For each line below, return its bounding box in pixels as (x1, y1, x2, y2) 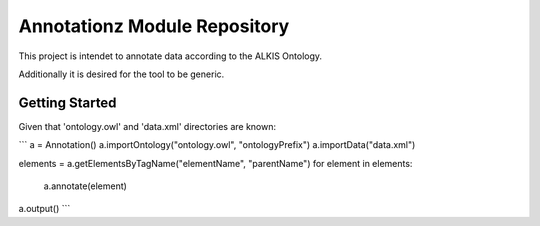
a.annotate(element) (43, 180, 127, 192)
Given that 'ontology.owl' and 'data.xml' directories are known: (18, 120, 277, 132)
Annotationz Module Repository (18, 15, 290, 37)
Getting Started (18, 94, 117, 111)
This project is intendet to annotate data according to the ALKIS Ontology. (18, 50, 323, 62)
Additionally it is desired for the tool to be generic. (18, 68, 225, 80)
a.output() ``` (18, 203, 71, 215)
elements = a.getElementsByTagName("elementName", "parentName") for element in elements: (18, 157, 413, 169)
